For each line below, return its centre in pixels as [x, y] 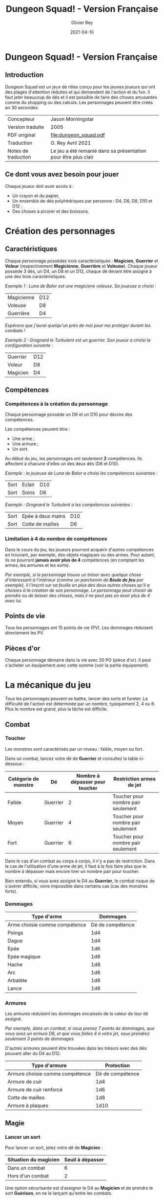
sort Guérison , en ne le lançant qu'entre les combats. [59, 1193]
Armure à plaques [28, 1106]
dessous [14, 763]
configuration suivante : [29, 345]
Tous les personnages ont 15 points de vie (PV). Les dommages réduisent [79, 628]
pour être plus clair [72, 157]
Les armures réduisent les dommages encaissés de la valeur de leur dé [77, 1014]
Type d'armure [49, 1065]
